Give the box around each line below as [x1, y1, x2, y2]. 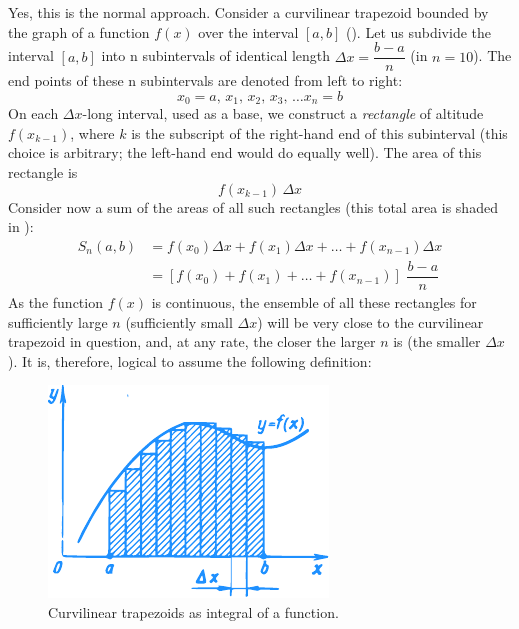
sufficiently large [8, 311, 108, 332]
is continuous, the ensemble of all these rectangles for [151, 291, 477, 312]
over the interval [198, 21, 299, 42]
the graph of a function [8, 21, 150, 42]
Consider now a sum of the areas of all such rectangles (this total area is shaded [8, 196, 498, 217]
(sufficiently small [125, 311, 233, 332]
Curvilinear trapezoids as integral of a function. [48, 601, 339, 622]
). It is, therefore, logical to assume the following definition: [8, 350, 372, 371]
